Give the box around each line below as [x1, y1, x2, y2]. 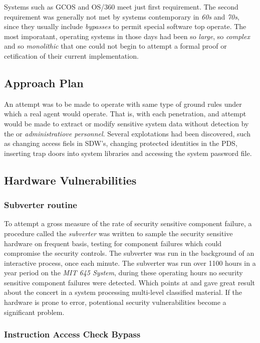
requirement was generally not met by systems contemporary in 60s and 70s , [4, 11, 239, 22]
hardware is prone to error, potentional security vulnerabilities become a [4, 297, 226, 307]
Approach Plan [4, 75, 84, 90]
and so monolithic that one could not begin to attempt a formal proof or [4, 41, 227, 51]
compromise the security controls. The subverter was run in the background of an [4, 248, 254, 258]
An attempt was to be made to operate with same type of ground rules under [4, 98, 242, 109]
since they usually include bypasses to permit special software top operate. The [4, 21, 246, 32]
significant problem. [4, 306, 65, 317]
